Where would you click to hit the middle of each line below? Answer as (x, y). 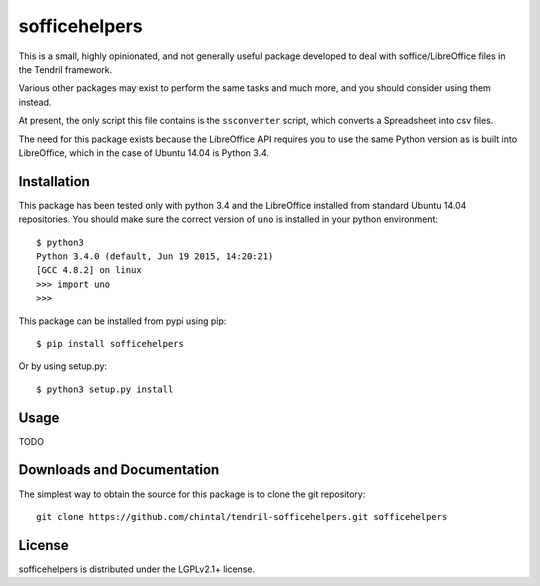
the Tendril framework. (65, 69)
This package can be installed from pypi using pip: (122, 321)
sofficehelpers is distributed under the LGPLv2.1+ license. (136, 569)
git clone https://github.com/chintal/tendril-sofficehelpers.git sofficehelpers (242, 516)
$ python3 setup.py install (105, 389)
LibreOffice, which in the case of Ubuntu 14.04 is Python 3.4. (144, 152)
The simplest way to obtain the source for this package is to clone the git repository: (192, 494)
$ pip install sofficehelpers (110, 343)
